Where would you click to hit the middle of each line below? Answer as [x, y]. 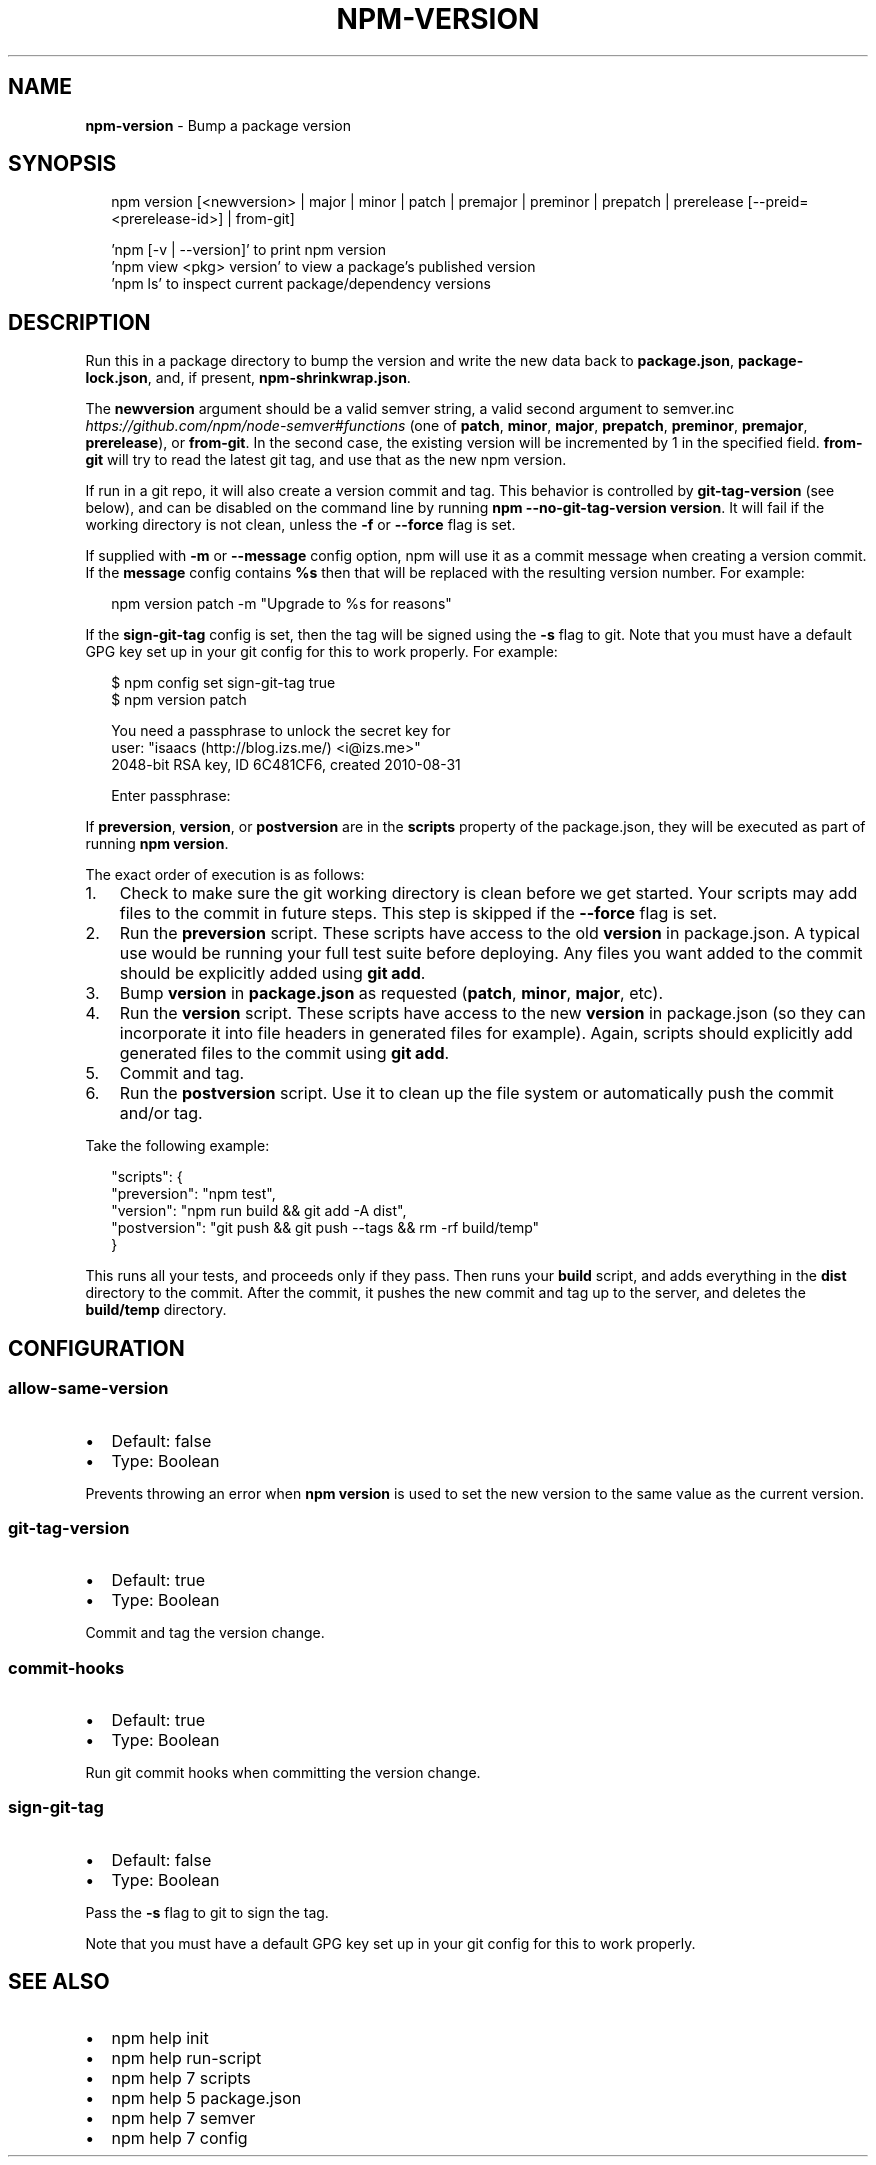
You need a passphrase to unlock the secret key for [281, 731]
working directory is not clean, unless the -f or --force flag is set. [300, 525]
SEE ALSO [59, 1982]
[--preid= [778, 202]
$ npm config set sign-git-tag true [223, 683]
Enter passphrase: [171, 796]
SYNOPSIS [62, 164]
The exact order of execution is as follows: [225, 875]
